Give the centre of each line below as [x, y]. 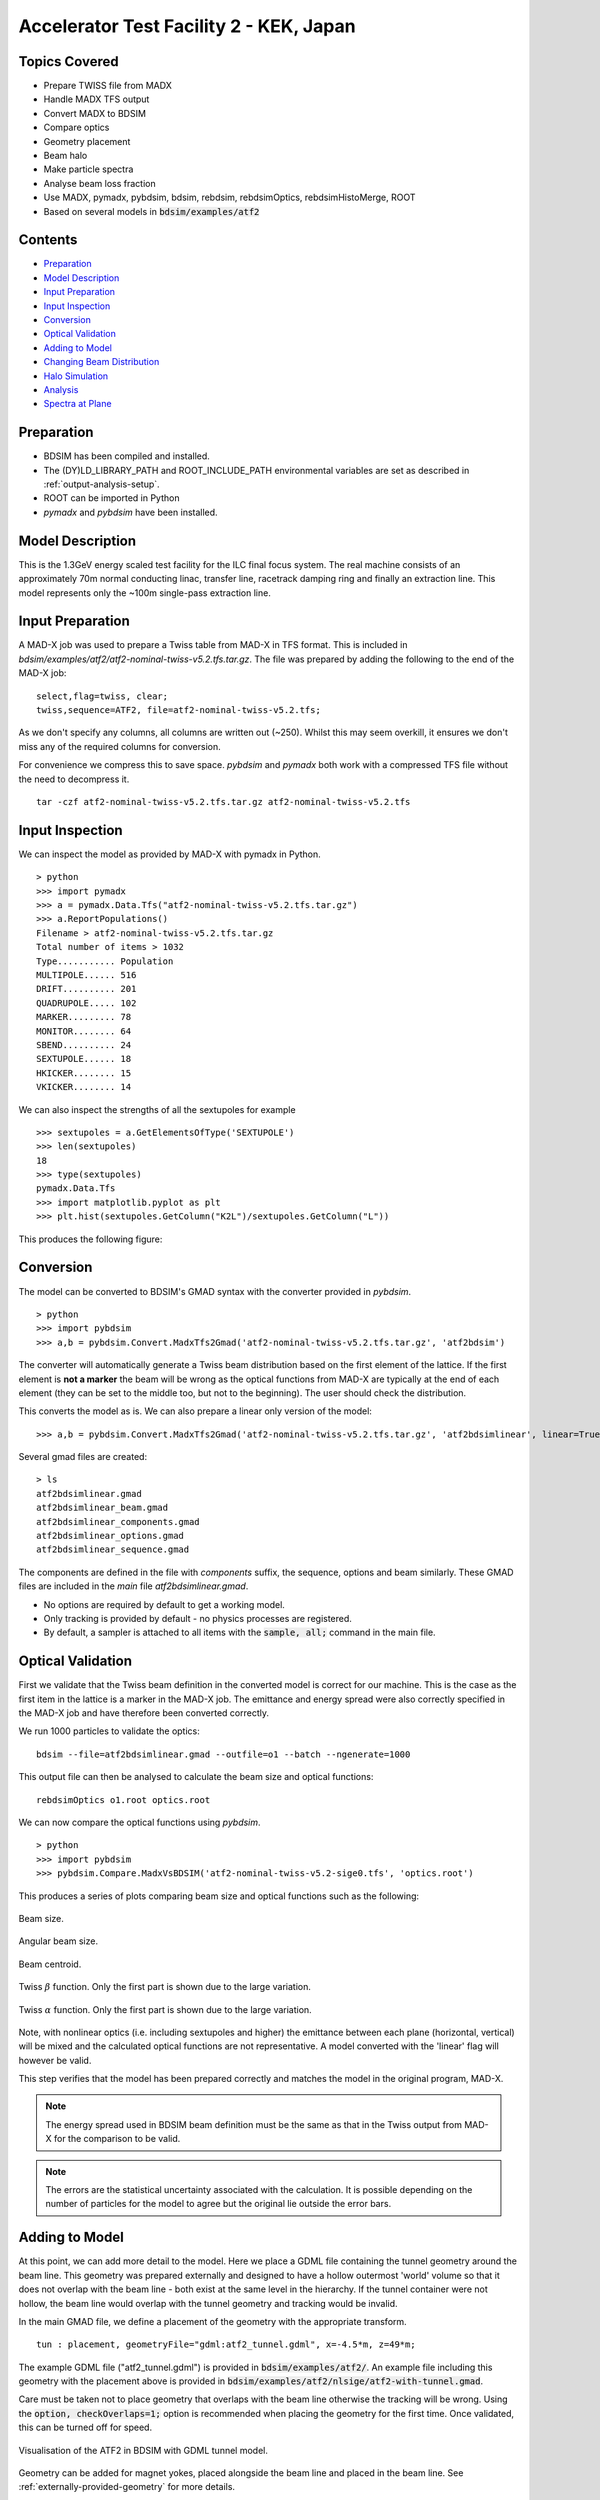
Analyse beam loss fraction [99, 183]
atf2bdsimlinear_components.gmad [118, 1521]
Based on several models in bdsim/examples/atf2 [151, 211]
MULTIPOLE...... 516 [86, 975]
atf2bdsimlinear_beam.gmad [102, 1508]
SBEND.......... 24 [84, 1044]
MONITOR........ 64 [84, 1031]
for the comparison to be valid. [117, 2139]
